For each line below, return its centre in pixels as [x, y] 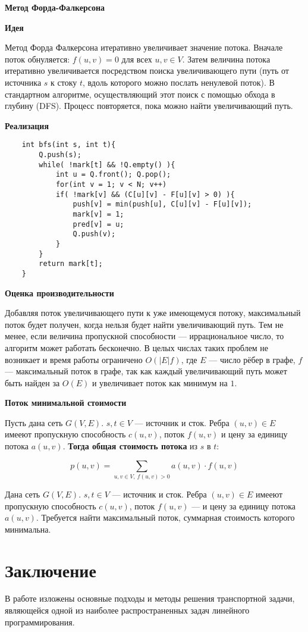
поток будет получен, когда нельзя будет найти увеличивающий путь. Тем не [144, 324]
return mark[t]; [71, 264]
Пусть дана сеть [34, 422]
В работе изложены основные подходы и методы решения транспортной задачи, [150, 598]
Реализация [27, 125]
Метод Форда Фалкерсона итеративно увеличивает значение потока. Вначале [144, 47]
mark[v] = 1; [98, 214]
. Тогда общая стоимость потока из [130, 446]
